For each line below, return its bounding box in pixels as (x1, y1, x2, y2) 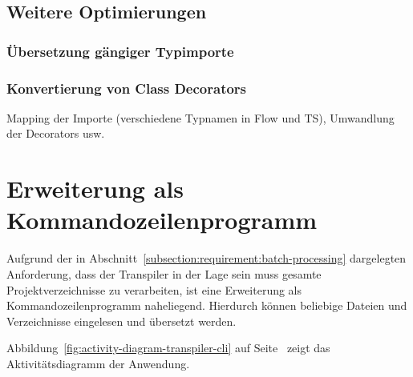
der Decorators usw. (6, 125, 105, 142)
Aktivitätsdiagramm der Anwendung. (6, 355, 190, 371)
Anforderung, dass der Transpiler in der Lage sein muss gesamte (6, 265, 322, 282)
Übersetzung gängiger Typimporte (6, 41, 234, 61)
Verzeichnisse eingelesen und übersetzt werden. (6, 312, 237, 329)
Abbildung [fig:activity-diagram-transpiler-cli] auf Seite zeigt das (6, 339, 330, 356)
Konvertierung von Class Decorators (6, 78, 247, 98)
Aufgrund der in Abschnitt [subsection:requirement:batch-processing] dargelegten (6, 250, 407, 267)
